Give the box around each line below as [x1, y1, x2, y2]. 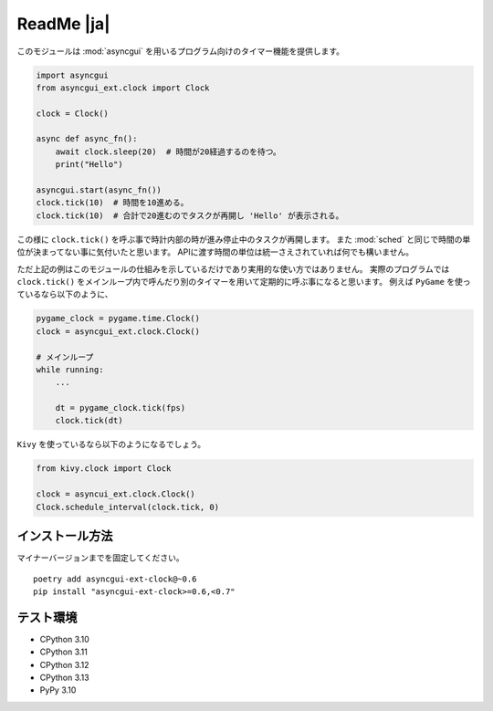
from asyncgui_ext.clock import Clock [36, 82, 210, 93]
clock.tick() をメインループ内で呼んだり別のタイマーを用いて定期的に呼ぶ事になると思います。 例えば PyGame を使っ [16, 276, 471, 287]
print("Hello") [55, 160, 123, 170]
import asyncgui [36, 69, 110, 80]
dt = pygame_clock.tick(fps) [55, 403, 186, 413]
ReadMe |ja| [16, 14, 110, 34]
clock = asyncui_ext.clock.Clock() [36, 489, 195, 499]
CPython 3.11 [39, 646, 89, 657]
